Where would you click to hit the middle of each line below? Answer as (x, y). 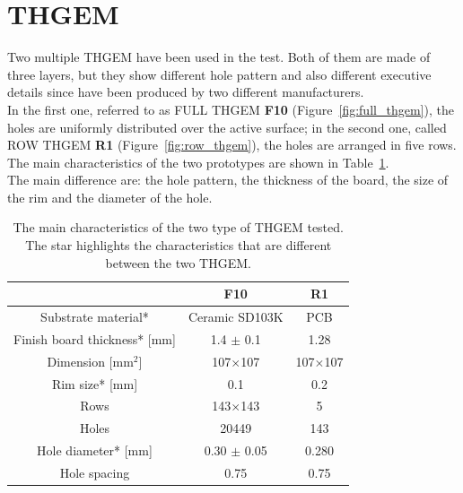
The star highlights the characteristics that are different (179, 245)
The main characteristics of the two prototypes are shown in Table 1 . (198, 162)
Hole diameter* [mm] (95, 450)
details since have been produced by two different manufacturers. (186, 92)
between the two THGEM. (178, 262)
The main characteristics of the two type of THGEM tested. (178, 227)
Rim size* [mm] (95, 383)
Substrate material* (95, 317)
